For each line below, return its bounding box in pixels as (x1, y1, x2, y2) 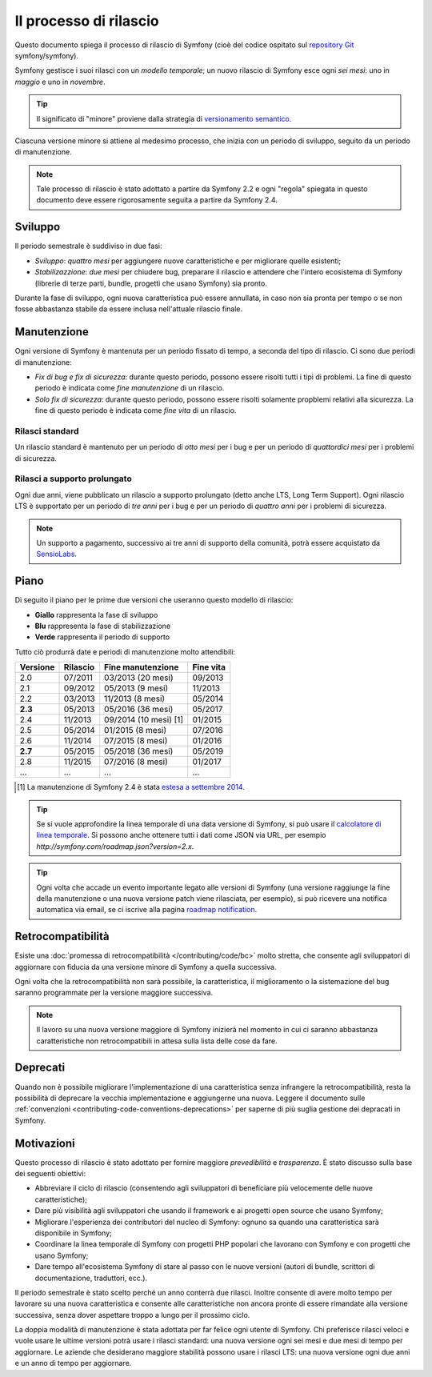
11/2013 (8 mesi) (104, 693, 166, 704)
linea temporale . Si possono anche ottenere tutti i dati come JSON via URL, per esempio (36, 831, 326, 840)
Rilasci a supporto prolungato (14, 473, 132, 484)
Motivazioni (14, 1136, 75, 1150)
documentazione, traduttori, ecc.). (34, 1273, 148, 1283)
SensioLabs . (36, 549, 78, 559)
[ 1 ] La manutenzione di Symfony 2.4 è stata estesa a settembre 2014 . (17, 783, 246, 792)
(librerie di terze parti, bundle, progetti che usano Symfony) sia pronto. (34, 278, 267, 288)
